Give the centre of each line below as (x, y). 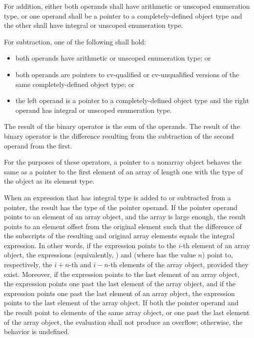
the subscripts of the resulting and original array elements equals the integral (119, 236)
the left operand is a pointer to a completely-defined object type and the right (132, 100)
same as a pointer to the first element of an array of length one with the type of (124, 171)
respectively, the (28, 264)
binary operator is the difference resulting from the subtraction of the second (119, 136)
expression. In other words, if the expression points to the (90, 245)
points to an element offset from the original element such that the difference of (123, 226)
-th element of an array (215, 245)
